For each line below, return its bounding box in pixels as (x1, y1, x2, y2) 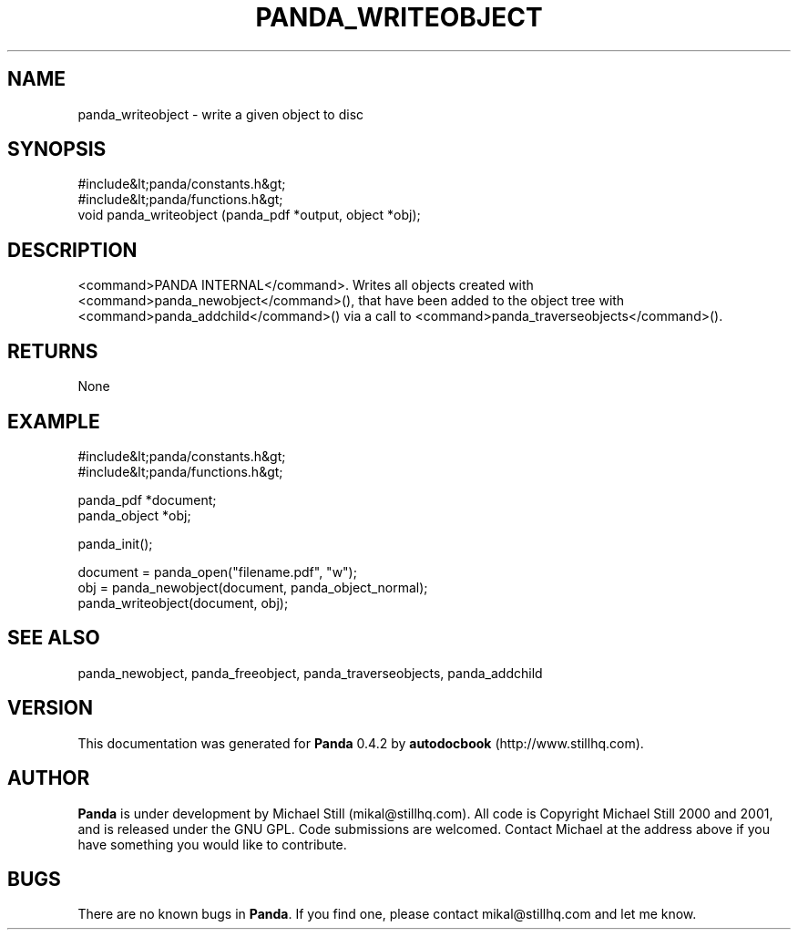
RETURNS (7, 339, 98, 363)
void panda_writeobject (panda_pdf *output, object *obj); (77, 207, 421, 223)
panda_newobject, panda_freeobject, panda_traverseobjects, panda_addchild (77, 664, 543, 681)
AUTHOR (7, 767, 90, 790)
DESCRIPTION (7, 238, 138, 262)
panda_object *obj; (77, 507, 191, 523)
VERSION (7, 696, 94, 720)
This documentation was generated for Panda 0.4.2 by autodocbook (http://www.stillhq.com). (77, 735, 644, 751)
